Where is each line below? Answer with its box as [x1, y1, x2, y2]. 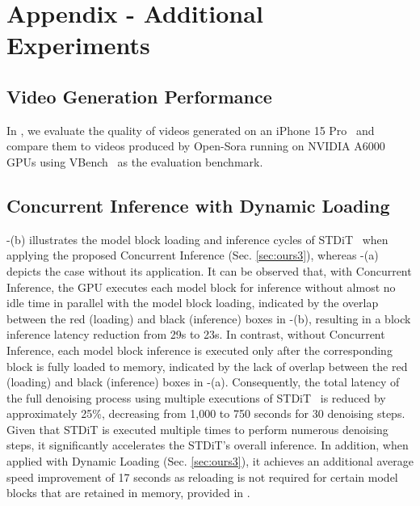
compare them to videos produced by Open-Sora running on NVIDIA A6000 [6, 137, 385, 154]
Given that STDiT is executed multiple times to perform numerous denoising [6, 420, 388, 437]
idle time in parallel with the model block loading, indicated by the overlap [6, 294, 379, 311]
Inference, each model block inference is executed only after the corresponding [6, 341, 393, 358]
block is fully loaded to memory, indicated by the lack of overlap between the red [6, 357, 408, 374]
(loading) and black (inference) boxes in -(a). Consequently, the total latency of [6, 373, 400, 390]
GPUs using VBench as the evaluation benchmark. [6, 153, 263, 170]
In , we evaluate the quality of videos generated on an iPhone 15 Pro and [6, 121, 375, 138]
